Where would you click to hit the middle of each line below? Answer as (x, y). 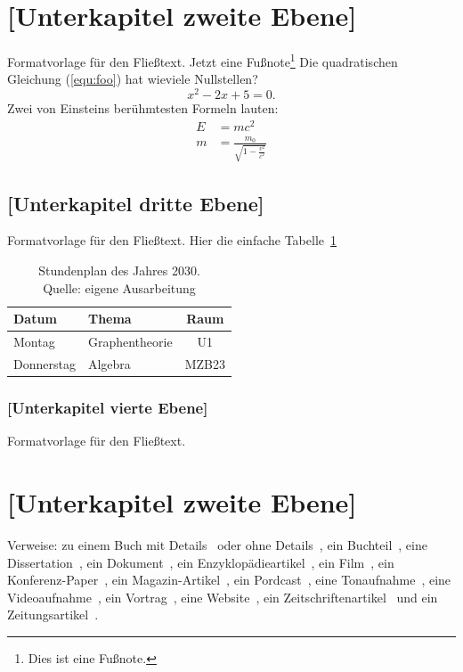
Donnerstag (45, 363)
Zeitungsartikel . (53, 615)
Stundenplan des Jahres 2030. (119, 270)
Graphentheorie (130, 342)
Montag (34, 342)
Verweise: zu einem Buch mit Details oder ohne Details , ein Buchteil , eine (217, 544)
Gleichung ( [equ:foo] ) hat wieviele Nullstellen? (133, 79)
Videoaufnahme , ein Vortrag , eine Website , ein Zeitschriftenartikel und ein (223, 597)
